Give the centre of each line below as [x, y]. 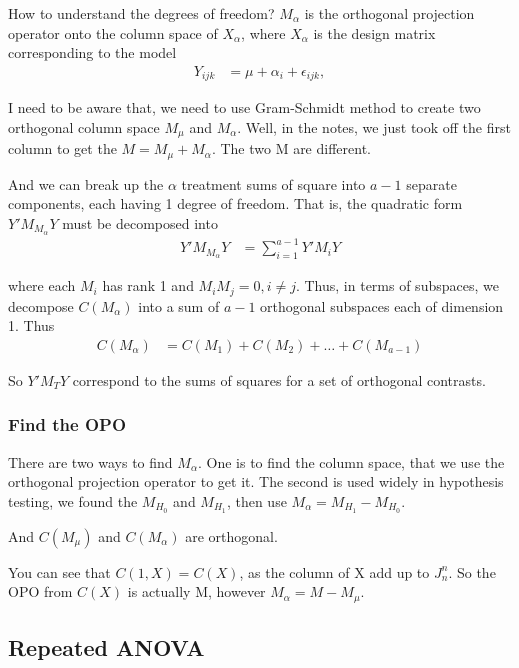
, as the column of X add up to [334, 571]
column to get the [62, 148]
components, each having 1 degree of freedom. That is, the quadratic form [235, 203]
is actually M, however [196, 591]
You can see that [59, 571]
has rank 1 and [148, 285]
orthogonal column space [84, 126]
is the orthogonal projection [389, 13]
